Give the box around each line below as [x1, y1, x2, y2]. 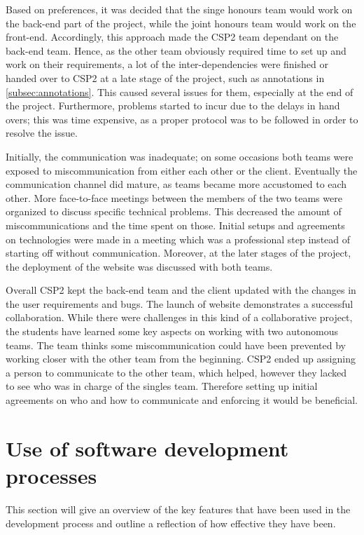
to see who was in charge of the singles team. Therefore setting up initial [6, 379, 318, 393]
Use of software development [6, 433, 289, 462]
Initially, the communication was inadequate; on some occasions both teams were [6, 149, 353, 163]
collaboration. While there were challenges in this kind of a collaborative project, [6, 310, 353, 325]
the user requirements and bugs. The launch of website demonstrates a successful [6, 296, 353, 311]
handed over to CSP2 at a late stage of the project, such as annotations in [6, 70, 325, 85]
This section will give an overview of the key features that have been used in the [6, 501, 351, 516]
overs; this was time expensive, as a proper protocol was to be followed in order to [6, 111, 358, 126]
